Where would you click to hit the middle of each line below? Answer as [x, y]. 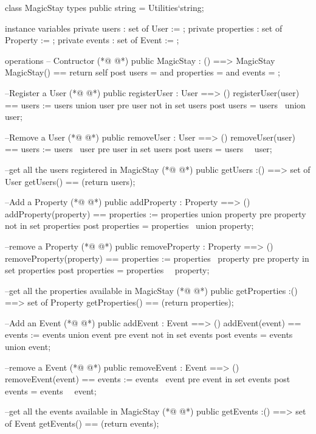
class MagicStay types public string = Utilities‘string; [105, 7]
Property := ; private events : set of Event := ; [92, 40]
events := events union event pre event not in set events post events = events [149, 334]
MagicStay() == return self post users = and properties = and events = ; [143, 72]
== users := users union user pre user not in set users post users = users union [155, 104]
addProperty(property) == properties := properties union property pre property [156, 213]
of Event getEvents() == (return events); [82, 423]
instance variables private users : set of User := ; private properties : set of [144, 28]
